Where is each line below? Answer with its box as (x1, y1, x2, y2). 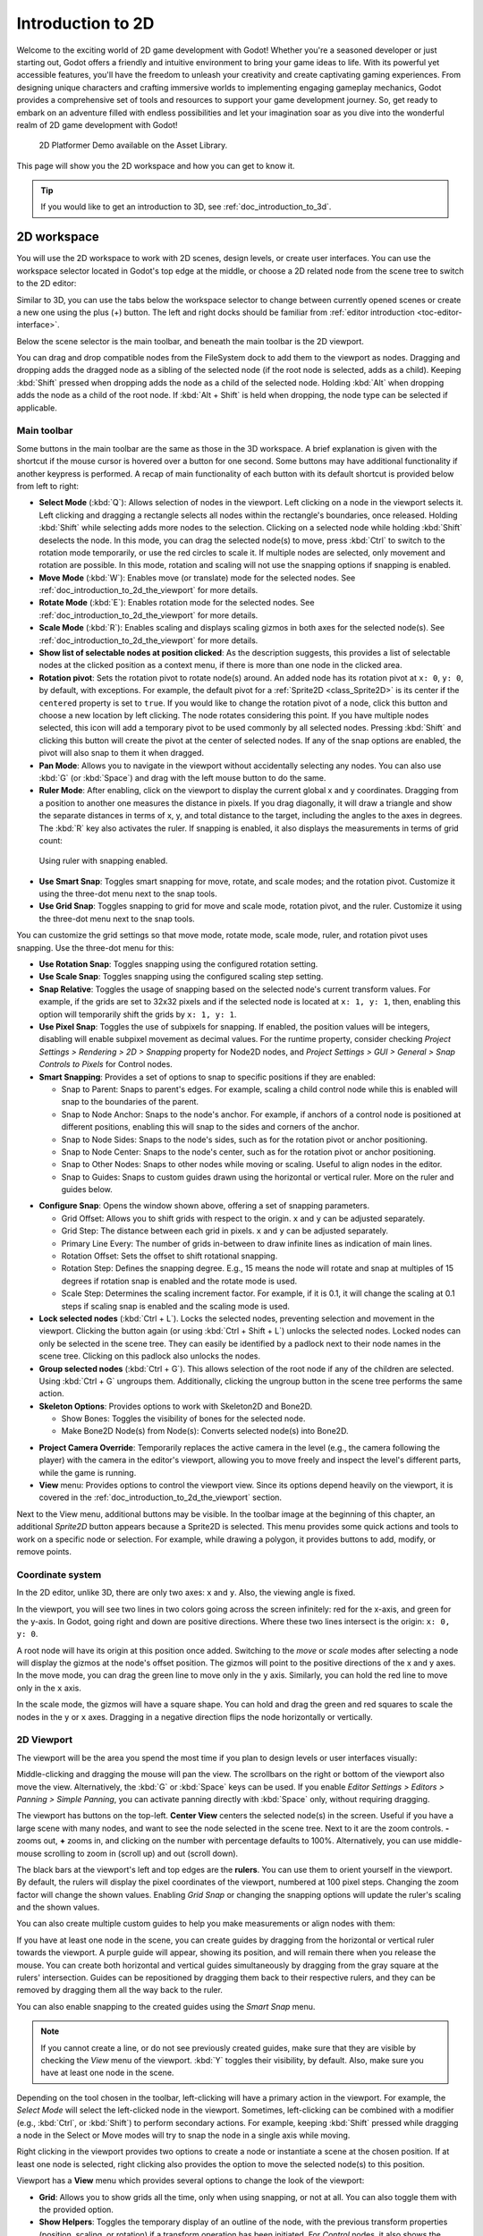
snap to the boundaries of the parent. (61, 1097, 199, 1107)
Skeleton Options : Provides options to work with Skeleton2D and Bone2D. (38, 1401, 313, 1411)
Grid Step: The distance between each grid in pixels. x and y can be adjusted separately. (61, 1225, 389, 1236)
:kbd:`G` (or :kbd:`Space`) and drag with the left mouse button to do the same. (38, 772, 326, 783)
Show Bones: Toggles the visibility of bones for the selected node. (61, 1413, 306, 1424)
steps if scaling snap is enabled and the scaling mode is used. (61, 1300, 291, 1311)
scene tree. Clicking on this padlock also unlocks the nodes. (38, 1351, 261, 1361)
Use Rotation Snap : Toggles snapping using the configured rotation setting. (38, 959, 318, 970)
